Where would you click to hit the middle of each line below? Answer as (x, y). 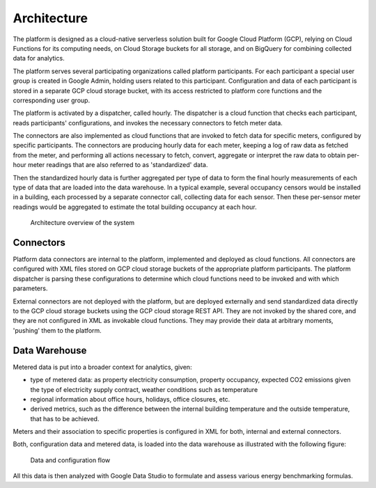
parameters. (30, 288)
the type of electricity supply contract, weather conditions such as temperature (144, 389)
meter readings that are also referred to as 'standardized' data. (118, 165)
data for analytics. (39, 58)
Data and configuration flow (70, 460)
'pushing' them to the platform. (57, 330)
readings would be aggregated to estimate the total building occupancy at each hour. (135, 207)
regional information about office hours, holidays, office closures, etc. (130, 399)
